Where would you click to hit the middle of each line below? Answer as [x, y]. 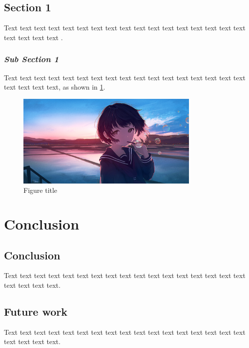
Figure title [41, 190]
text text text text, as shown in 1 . [55, 87]
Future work [36, 312]
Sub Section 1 [31, 59]
